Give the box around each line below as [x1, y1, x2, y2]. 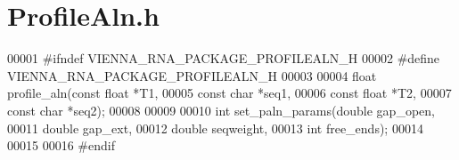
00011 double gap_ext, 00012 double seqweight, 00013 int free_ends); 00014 [7, 118, 423, 137]
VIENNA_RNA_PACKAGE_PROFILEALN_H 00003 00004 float [7, 66, 377, 84]
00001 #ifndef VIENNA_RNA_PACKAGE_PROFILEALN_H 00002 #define [7, 49, 440, 68]
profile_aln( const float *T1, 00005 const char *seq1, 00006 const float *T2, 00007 [7, 84, 452, 102]
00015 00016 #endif [7, 136, 115, 155]
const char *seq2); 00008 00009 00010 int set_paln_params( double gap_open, [7, 100, 435, 119]
